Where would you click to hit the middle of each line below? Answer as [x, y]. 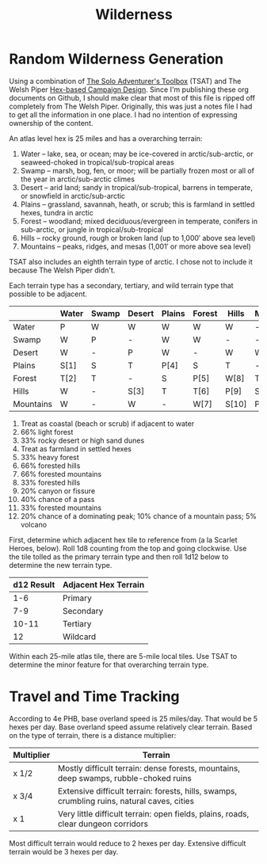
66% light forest [47, 432]
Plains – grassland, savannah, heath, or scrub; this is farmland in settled [137, 204]
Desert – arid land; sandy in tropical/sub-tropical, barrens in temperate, [136, 187]
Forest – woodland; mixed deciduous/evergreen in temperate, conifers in [139, 221]
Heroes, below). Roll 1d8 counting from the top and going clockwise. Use [128, 548]
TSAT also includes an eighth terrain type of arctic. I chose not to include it [131, 261]
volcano [33, 524]
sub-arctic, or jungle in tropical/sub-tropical [92, 229]
